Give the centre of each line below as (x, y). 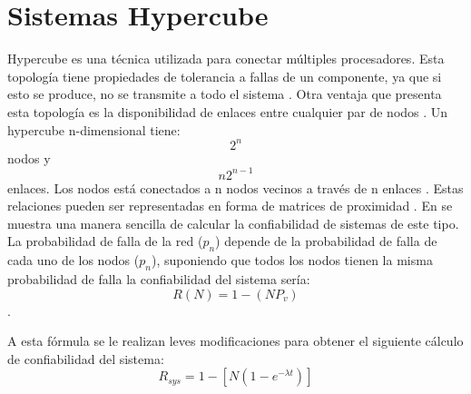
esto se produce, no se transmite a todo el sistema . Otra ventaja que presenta (225, 94)
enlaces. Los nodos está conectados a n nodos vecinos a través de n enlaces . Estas (235, 187)
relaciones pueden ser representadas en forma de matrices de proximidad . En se (230, 206)
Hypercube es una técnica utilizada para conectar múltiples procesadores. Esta (226, 59)
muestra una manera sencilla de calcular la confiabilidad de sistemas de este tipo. (233, 223)
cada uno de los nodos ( (74, 260)
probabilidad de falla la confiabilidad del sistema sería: (159, 279)
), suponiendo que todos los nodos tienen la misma (292, 260)
